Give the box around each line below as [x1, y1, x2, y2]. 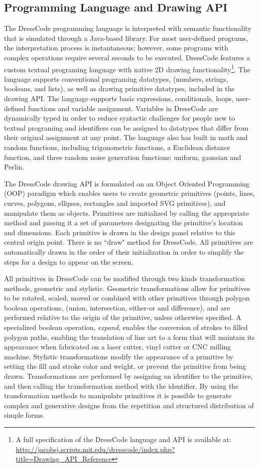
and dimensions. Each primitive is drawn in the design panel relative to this [4, 227, 236, 237]
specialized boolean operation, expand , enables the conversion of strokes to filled [4, 322, 248, 332]
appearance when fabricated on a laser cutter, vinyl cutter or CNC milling [4, 341, 231, 352]
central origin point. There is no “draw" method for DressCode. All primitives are [4, 237, 253, 247]
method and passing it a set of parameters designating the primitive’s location [4, 217, 243, 228]
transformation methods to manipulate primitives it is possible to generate [4, 390, 232, 401]
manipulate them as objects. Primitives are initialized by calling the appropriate [4, 207, 249, 218]
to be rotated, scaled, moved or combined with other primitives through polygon [4, 293, 250, 303]
